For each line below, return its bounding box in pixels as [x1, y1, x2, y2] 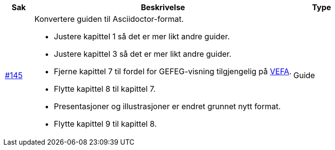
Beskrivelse [141, 2, 185, 12]
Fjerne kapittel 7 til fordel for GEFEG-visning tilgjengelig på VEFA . [54, 67, 292, 76]
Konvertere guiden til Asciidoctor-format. [34, 14, 184, 24]
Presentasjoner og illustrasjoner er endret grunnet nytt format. [54, 101, 281, 111]
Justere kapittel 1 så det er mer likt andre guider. [54, 32, 230, 41]
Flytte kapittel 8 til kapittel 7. [54, 84, 156, 94]
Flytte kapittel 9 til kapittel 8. [54, 119, 157, 129]
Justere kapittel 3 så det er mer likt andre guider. [54, 49, 232, 59]
